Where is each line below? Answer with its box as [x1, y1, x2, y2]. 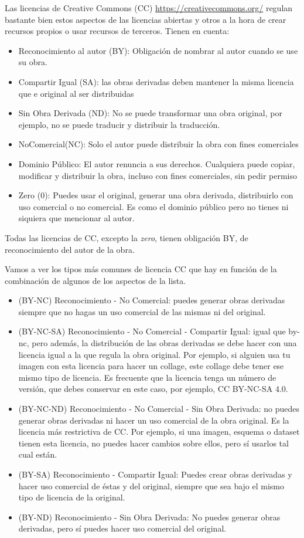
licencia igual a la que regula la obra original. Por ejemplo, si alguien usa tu [18, 348, 291, 360]
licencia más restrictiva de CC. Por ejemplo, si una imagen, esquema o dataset [18, 425, 300, 438]
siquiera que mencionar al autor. [18, 212, 135, 224]
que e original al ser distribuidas [18, 87, 134, 99]
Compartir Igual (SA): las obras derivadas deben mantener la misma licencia [18, 75, 294, 87]
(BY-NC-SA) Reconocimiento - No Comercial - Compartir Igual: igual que [18, 325, 286, 337]
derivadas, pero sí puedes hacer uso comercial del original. [18, 522, 227, 534]
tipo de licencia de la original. [18, 491, 125, 503]
